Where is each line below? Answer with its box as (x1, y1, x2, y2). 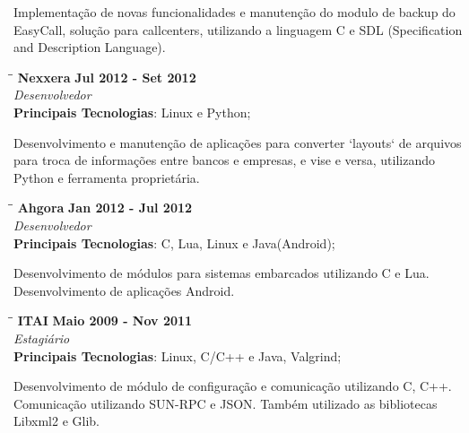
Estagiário (13, 328, 70, 347)
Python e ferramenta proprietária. (13, 168, 200, 186)
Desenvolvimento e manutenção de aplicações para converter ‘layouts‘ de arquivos (13, 133, 462, 152)
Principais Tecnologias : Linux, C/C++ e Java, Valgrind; (13, 346, 342, 365)
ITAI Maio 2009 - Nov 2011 (17, 311, 193, 330)
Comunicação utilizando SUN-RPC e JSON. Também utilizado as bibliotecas (13, 394, 438, 412)
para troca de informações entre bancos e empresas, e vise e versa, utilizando (13, 151, 436, 169)
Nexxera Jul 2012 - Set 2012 (17, 67, 196, 86)
